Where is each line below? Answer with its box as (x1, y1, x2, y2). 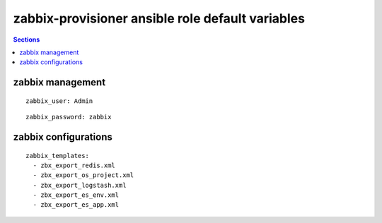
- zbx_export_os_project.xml (33, 171, 134, 179)
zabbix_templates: (25, 152, 90, 159)
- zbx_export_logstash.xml (33, 181, 127, 189)
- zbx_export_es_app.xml (33, 201, 120, 209)
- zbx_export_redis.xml (33, 161, 116, 169)
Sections (13, 35, 40, 44)
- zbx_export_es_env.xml (33, 191, 120, 199)
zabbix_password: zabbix (25, 113, 112, 121)
